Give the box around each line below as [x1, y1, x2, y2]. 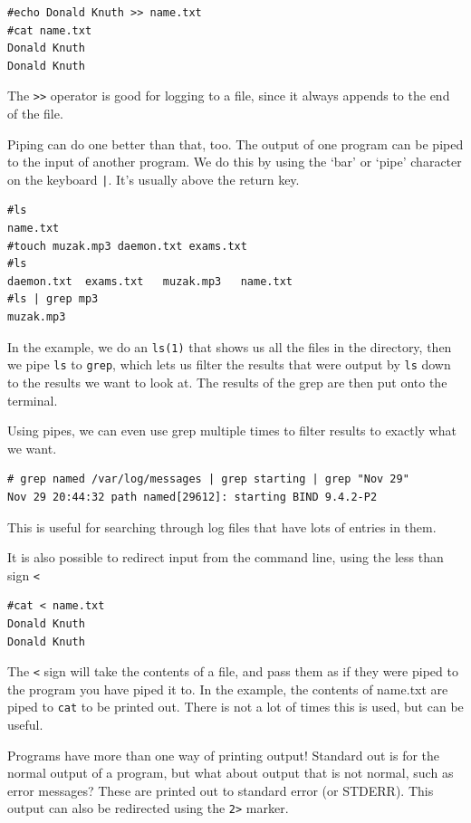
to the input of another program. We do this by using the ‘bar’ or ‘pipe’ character [7, 152, 462, 171]
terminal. [7, 390, 58, 409]
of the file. [7, 104, 63, 123]
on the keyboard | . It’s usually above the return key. [7, 169, 300, 188]
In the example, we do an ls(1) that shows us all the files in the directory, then [7, 337, 452, 356]
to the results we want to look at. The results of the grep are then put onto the [7, 372, 447, 391]
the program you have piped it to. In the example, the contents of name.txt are [7, 679, 448, 698]
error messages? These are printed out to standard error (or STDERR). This [7, 780, 434, 799]
